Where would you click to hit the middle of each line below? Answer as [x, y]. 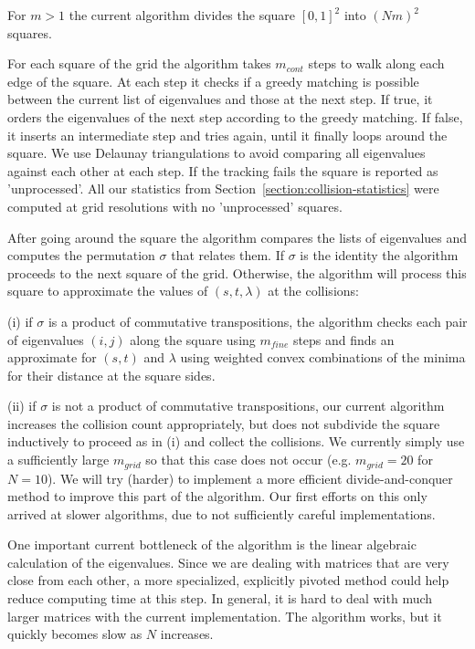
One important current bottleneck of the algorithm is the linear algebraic [212, 544]
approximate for [52, 357]
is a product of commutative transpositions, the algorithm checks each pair [258, 321]
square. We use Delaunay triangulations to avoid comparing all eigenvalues [216, 153]
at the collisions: [313, 291]
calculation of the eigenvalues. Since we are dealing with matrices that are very [228, 562]
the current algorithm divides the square [182, 15]
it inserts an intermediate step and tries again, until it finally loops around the [227, 135]
